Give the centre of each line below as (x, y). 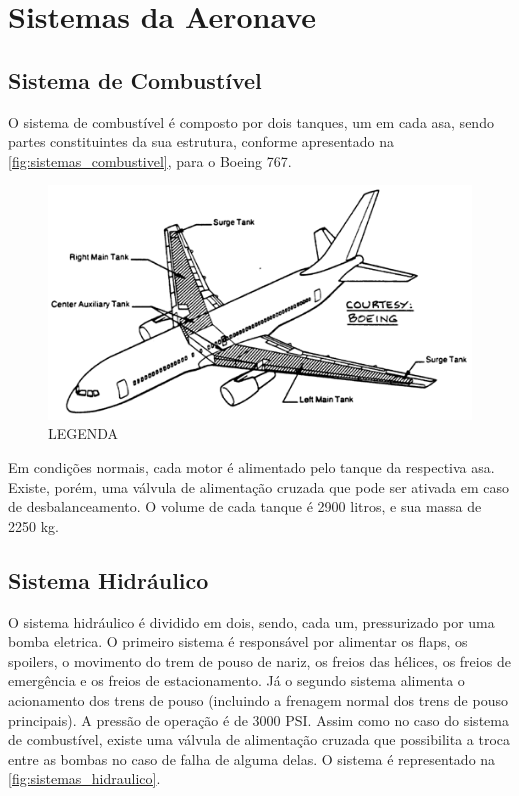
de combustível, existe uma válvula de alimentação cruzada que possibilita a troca (259, 739)
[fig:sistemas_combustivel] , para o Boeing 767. (150, 160)
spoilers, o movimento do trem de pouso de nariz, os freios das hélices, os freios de (259, 660)
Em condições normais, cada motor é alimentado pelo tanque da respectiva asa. (251, 466)
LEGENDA (83, 433)
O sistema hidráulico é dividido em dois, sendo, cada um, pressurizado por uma (251, 621)
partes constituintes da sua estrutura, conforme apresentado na (201, 141)
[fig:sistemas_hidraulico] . (84, 778)
